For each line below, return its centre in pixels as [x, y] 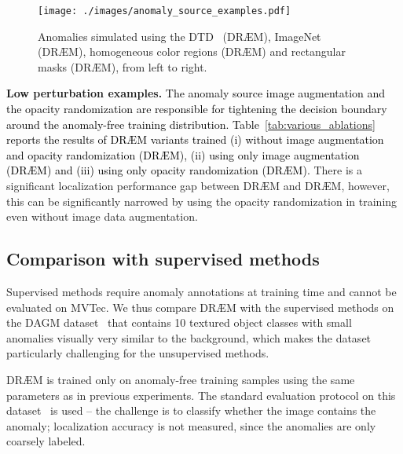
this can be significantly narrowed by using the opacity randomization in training [202, 201]
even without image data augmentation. [102, 216]
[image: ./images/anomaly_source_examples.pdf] [165, 11]
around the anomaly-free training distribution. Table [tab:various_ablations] [191, 124]
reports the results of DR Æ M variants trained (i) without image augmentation [195, 139]
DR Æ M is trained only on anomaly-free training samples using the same [181, 379]
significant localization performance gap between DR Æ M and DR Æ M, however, [198, 185]
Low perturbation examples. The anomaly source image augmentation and [196, 93]
